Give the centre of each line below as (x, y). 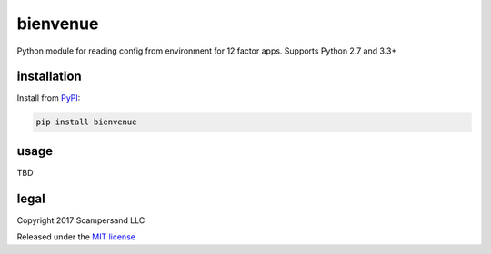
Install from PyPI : (49, 98)
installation (49, 77)
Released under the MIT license (76, 237)
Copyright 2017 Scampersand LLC (81, 220)
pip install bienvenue (86, 122)
